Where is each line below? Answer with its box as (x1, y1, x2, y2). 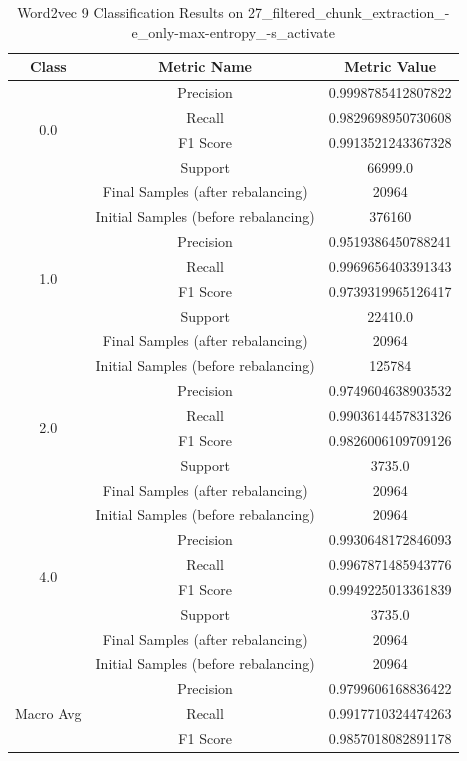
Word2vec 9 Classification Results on (17, 2, 244, 22)
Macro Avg (15, 703, 82, 724)
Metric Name (158, 56, 252, 77)
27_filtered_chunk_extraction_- (247, 2, 450, 22)
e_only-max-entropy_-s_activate (131, 21, 336, 42)
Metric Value (344, 56, 437, 77)
